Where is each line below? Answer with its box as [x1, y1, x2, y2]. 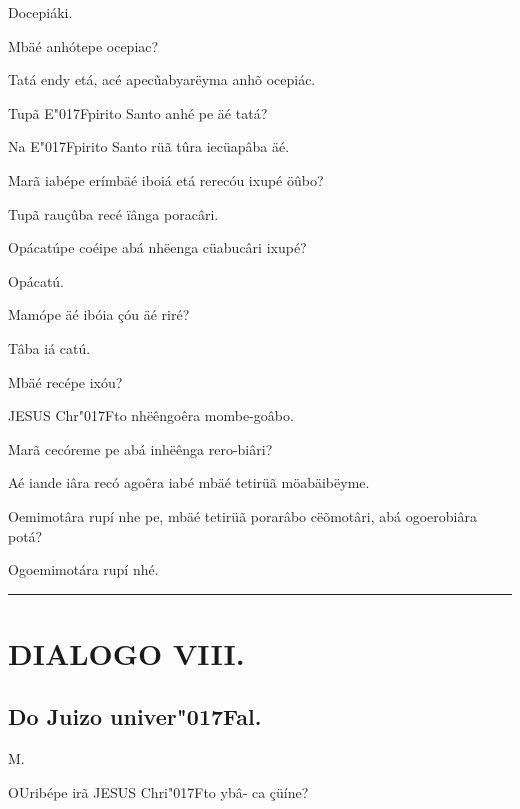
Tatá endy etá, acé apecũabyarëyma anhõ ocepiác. [8, 69, 316, 90]
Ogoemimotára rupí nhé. [8, 559, 159, 580]
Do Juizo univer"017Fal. [8, 701, 262, 732]
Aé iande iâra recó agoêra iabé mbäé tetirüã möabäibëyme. [8, 472, 370, 493]
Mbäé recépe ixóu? [8, 371, 123, 392]
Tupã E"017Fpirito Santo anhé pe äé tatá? [8, 102, 268, 123]
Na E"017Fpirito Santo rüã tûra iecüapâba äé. [8, 136, 290, 157]
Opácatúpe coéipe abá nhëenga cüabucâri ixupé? [8, 237, 307, 258]
